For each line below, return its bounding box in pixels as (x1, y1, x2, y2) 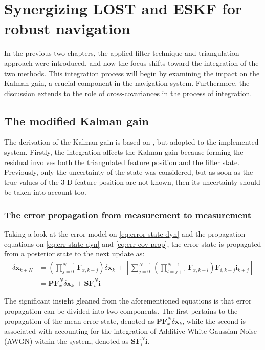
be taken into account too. (4, 186, 86, 197)
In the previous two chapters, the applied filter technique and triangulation (4, 48, 239, 58)
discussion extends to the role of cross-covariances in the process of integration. (4, 87, 252, 98)
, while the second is (182, 315, 246, 326)
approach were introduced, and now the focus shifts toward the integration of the (4, 57, 259, 68)
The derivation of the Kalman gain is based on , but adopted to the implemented (4, 136, 259, 147)
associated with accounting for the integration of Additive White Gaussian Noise (4, 325, 257, 336)
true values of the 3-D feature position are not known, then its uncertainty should (4, 176, 260, 187)
